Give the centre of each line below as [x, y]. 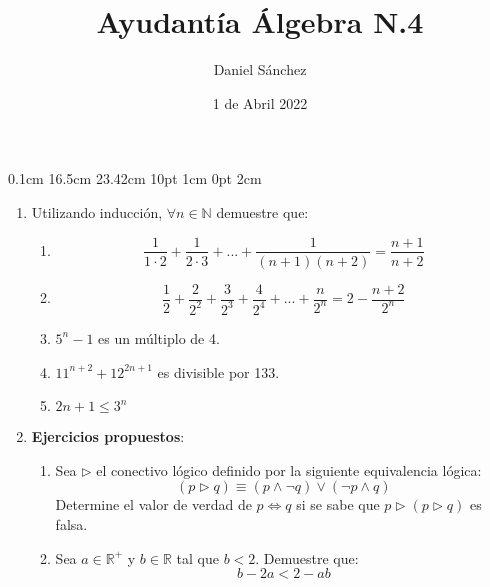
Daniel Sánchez [260, 69]
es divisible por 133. [218, 371]
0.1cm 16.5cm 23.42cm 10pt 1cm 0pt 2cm [135, 178]
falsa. [71, 523]
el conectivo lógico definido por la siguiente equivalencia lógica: [289, 469]
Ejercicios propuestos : [108, 436]
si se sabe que [338, 504]
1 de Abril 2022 [260, 102]
